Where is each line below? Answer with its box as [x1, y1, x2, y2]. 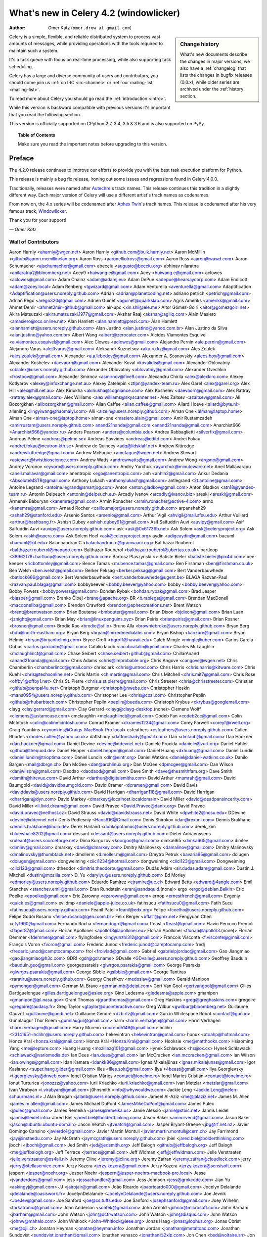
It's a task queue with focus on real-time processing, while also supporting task [9, 57, 171, 63]
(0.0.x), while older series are [180, 79, 240, 85]
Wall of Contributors [9, 238, 59, 245]
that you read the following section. [9, 111, 82, 117]
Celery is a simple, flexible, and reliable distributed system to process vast [9, 34, 161, 40]
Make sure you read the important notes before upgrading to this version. [18, 141, 168, 147]
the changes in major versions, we [180, 58, 250, 64]
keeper [9, 561, 24, 567]
